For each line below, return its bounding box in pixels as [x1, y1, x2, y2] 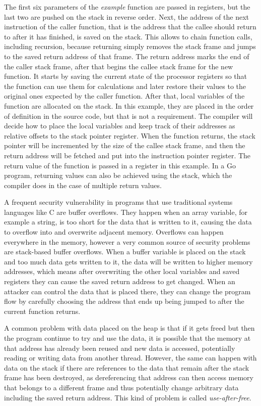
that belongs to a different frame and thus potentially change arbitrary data [4, 382, 239, 392]
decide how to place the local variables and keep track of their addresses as [4, 120, 235, 131]
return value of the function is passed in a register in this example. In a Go [4, 160, 236, 170]
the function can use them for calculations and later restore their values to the [4, 80, 246, 91]
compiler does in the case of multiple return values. [4, 179, 162, 190]
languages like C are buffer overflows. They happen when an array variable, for [4, 206, 248, 217]
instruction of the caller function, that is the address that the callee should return [4, 21, 256, 32]
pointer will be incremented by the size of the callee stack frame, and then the [4, 140, 245, 151]
